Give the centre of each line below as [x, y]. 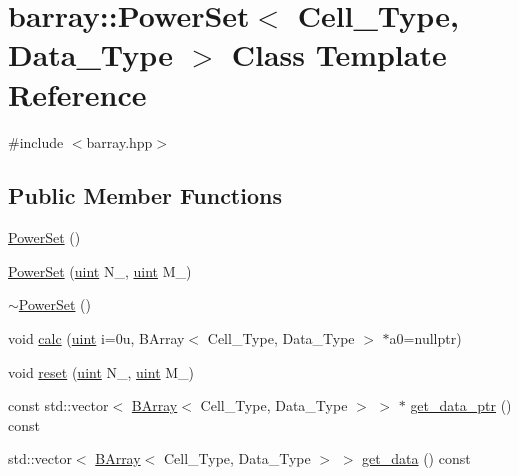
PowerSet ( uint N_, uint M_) [100, 270]
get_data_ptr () [461, 405]
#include [36, 141]
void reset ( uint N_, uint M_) [101, 371]
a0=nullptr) [425, 338]
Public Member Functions [145, 195]
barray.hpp [119, 141]
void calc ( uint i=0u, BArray [96, 338]
